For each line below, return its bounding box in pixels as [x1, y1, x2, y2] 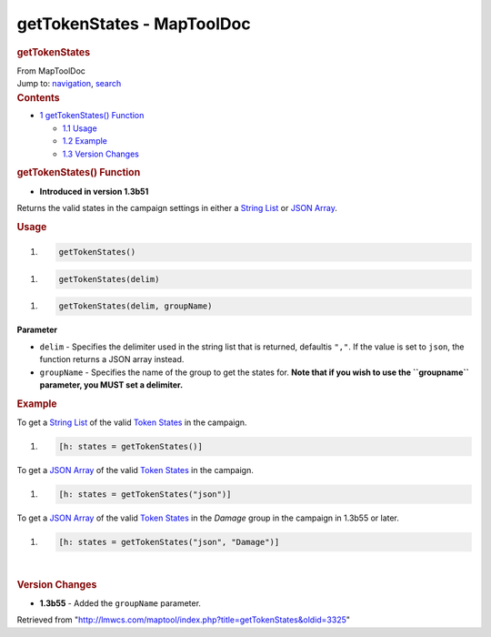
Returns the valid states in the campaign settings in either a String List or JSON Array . [16, 203, 338, 214]
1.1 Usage [62, 123, 97, 134]
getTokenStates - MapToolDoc [16, 14, 251, 34]
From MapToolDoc [16, 65, 86, 76]
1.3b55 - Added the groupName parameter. [39, 598, 202, 609]
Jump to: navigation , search [16, 78, 122, 89]
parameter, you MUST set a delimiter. [39, 379, 184, 390]
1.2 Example [62, 136, 108, 147]
